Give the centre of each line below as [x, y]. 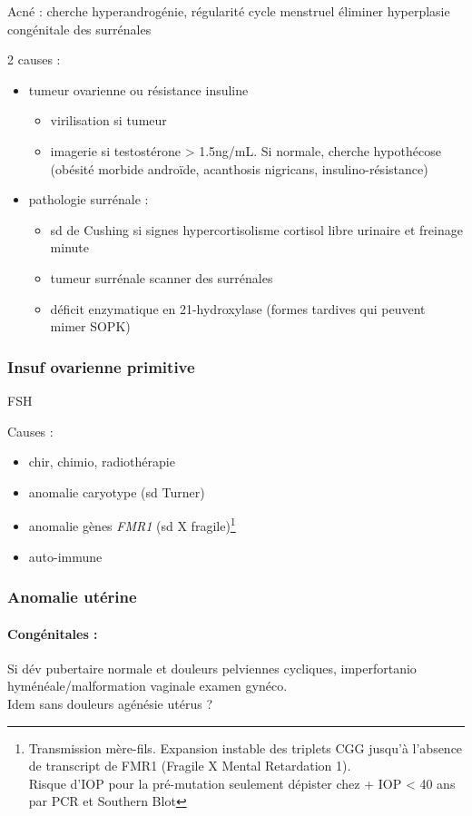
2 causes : [34, 59]
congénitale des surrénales [79, 29]
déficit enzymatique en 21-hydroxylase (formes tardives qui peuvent [238, 308]
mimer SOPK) [90, 326]
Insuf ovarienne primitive [101, 366]
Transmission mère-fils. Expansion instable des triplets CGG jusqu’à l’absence [246, 747]
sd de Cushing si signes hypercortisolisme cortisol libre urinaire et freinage [256, 229]
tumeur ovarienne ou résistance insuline [138, 89]
